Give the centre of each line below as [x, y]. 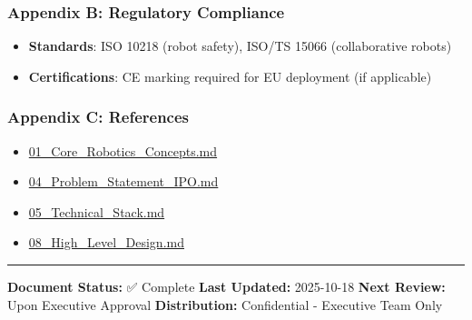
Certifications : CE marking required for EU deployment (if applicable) [230, 76]
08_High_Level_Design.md [106, 242]
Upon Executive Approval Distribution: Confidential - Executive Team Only [225, 304]
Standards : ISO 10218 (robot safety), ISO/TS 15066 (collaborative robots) [240, 46]
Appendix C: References [98, 117]
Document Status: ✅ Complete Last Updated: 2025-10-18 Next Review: [226, 286]
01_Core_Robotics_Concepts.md [123, 150]
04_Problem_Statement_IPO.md [123, 181]
